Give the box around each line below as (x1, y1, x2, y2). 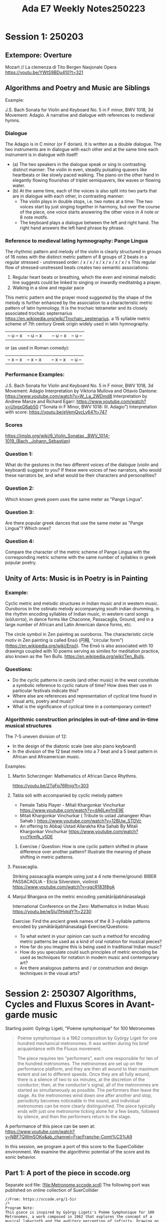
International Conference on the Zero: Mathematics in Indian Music (12, 903, 150, 909)
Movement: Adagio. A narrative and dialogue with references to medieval (5, 112, 155, 118)
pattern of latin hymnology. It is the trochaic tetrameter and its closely (5, 305, 148, 311)
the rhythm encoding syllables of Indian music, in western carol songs (5, 611, 149, 617)
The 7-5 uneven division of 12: (5, 733, 67, 739)
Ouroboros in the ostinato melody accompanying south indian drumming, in (5, 605, 160, 611)
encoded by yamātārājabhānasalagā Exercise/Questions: (12, 923, 129, 930)
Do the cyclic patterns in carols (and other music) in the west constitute (12, 677, 159, 683)
